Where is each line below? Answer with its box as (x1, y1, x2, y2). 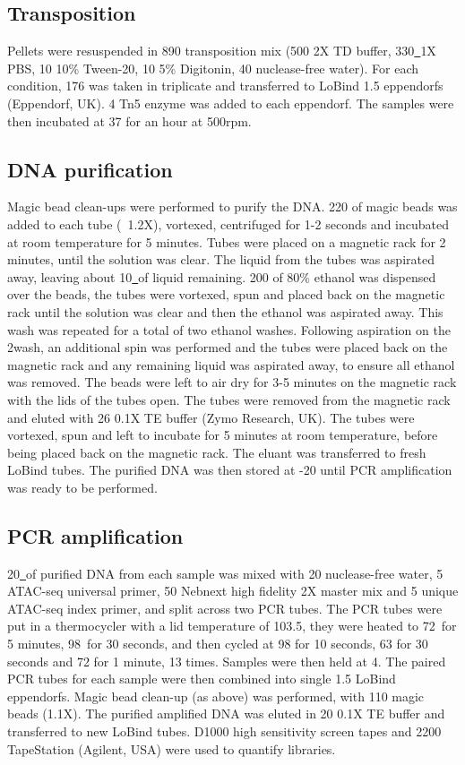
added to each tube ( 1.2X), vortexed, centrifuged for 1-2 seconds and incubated (7, 214, 450, 233)
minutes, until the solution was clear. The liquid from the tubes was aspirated (7, 250, 435, 269)
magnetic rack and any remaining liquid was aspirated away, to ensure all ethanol (7, 355, 455, 374)
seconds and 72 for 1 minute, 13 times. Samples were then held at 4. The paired (7, 651, 446, 670)
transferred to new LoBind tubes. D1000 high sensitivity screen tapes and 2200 (7, 722, 442, 741)
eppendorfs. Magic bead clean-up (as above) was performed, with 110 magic (7, 686, 425, 705)
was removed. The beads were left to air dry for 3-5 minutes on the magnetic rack (7, 373, 457, 391)
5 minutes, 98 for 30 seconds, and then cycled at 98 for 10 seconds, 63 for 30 (7, 634, 428, 653)
